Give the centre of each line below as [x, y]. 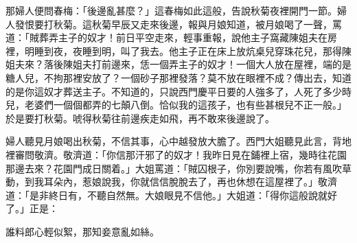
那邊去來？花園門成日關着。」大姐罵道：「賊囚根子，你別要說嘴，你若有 [164, 168]
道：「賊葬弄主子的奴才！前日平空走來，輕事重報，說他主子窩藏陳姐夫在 [166, 37]
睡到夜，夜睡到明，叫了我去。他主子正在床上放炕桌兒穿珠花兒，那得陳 [193, 50]
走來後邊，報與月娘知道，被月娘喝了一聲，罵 [241, 24]
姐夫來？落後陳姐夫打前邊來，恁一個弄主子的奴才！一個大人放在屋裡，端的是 [178, 64]
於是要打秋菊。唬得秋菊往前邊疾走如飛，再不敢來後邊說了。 [140, 118]
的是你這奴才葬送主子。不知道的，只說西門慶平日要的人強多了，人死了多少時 [178, 91]
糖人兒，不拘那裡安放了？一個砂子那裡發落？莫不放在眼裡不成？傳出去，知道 [178, 77]
